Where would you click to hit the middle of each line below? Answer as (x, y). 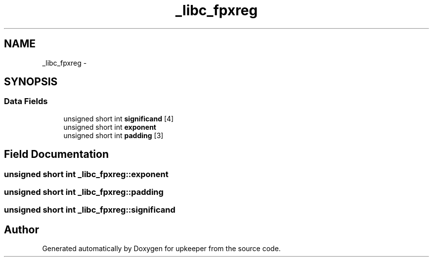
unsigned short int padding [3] (113, 135)
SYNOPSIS (31, 82)
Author (22, 229)
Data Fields (26, 101)
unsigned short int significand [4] (119, 118)
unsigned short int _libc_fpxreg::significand (90, 210)
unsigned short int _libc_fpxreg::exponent (86, 174)
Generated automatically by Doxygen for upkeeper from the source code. (161, 249)
